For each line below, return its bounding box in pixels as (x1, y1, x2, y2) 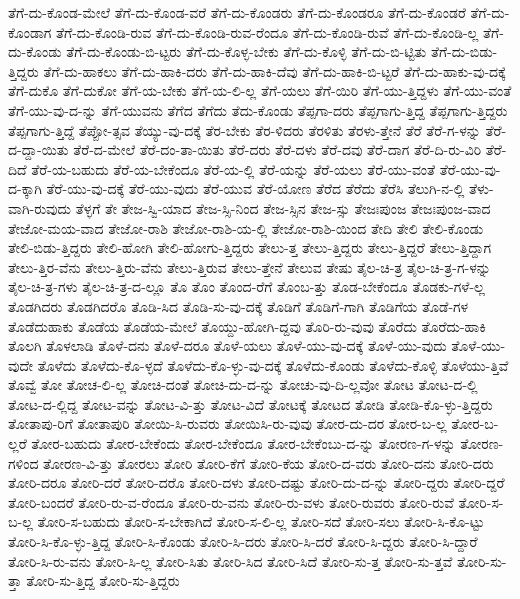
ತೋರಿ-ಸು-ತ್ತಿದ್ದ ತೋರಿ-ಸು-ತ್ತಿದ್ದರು (26, 570, 180, 591)
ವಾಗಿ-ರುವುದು (8, 197, 72, 218)
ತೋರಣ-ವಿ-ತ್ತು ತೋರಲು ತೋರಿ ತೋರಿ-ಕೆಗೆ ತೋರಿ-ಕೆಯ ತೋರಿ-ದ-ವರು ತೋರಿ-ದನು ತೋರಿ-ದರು (43, 452, 494, 473)
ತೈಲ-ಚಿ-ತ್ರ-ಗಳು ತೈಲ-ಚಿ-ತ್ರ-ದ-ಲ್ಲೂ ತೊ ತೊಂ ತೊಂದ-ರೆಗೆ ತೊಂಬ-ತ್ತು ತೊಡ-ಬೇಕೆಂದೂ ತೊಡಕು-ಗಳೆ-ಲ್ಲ (8, 276, 485, 297)
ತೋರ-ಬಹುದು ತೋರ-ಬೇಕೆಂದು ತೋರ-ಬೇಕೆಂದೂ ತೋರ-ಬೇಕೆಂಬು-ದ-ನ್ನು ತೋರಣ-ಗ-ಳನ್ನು (31, 433, 456, 454)
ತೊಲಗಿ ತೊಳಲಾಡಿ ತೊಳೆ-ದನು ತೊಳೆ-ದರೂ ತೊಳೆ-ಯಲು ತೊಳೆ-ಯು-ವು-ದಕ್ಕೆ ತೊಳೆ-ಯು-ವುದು (8, 335, 447, 356)
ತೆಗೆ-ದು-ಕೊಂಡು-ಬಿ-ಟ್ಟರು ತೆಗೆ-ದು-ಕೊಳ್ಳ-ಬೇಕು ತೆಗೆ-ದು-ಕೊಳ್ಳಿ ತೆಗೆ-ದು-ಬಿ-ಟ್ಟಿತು (66, 41, 427, 62)
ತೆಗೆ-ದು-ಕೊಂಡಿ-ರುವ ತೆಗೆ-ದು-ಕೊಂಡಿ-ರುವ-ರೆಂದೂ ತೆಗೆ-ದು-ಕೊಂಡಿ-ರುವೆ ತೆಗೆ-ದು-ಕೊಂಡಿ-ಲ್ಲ (56, 21, 479, 42)
